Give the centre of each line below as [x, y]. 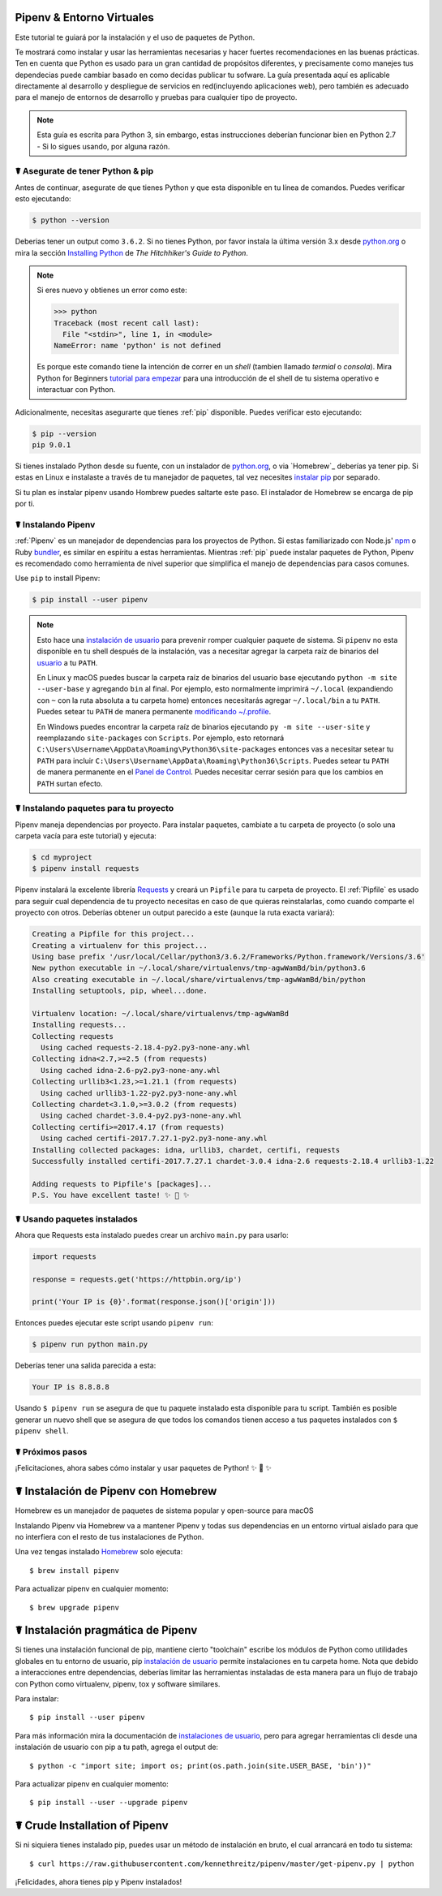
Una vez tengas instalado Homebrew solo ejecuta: [99, 1552]
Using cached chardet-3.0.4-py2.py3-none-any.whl [142, 1116]
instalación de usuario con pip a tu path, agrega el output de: [117, 1747]
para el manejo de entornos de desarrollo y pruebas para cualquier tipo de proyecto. [156, 97]
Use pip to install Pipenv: [58, 578]
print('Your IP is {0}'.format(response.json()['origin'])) [154, 1302]
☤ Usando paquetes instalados [76, 1219]
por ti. [25, 504]
